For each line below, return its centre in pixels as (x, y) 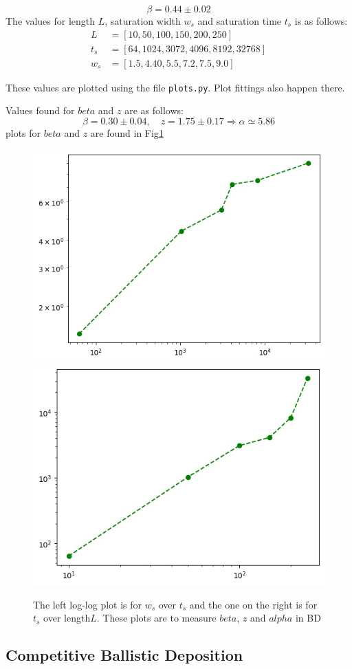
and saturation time (240, 21)
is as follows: (321, 21)
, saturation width (143, 21)
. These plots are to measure (156, 618)
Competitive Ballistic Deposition (124, 655)
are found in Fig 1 (127, 132)
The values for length (51, 21)
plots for (23, 132)
